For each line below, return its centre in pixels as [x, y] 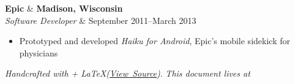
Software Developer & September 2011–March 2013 [101, 20]
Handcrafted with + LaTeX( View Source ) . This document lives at [128, 73]
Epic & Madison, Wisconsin [64, 8]
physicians [39, 52]
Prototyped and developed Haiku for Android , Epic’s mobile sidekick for [155, 41]
